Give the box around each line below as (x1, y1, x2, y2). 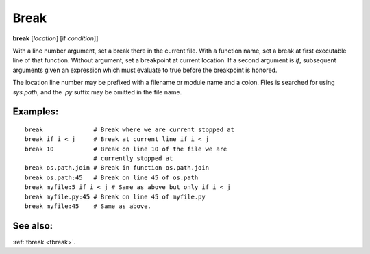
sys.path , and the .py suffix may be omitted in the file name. (12, 88, 182, 96)
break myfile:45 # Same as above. (25, 203, 152, 210)
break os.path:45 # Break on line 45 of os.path (25, 173, 199, 181)
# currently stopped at (93, 155, 173, 162)
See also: (12, 220, 53, 231)
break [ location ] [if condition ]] (12, 34, 99, 42)
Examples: (12, 106, 59, 118)
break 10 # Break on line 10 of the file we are (25, 144, 227, 153)
